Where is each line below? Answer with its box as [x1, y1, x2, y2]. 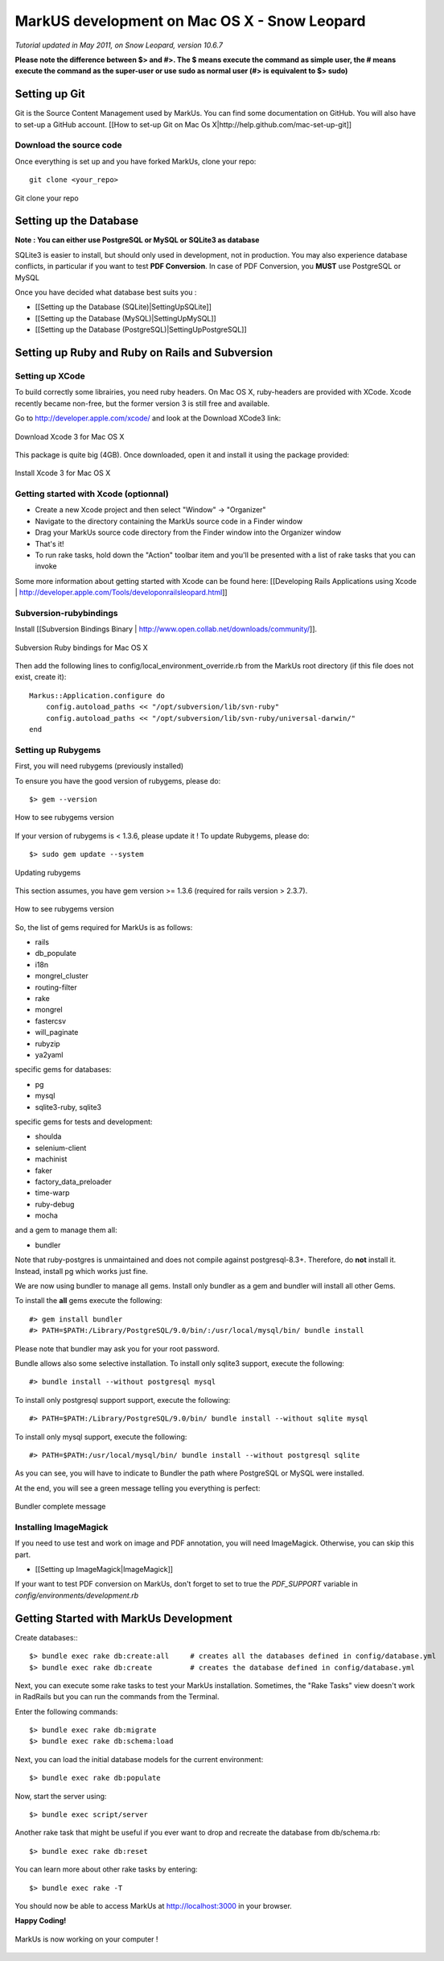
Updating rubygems [14, 867, 81, 877]
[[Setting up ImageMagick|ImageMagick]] [35, 1565, 173, 1574]
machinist [35, 1154, 68, 1164]
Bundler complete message [14, 1502, 106, 1512]
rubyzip [35, 1039, 60, 1049]
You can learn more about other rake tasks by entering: [14, 1864, 198, 1874]
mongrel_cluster [35, 971, 88, 981]
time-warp [35, 1188, 70, 1198]
